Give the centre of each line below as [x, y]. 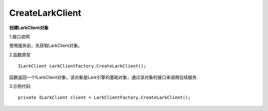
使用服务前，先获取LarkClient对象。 [46, 46]
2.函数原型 [20, 55]
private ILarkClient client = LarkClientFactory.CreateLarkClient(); [104, 98]
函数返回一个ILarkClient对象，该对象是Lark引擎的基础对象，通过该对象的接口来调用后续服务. [103, 77]
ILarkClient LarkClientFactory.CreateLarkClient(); [82, 66]
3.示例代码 [20, 86]
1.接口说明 [19, 37]
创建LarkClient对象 [29, 28]
